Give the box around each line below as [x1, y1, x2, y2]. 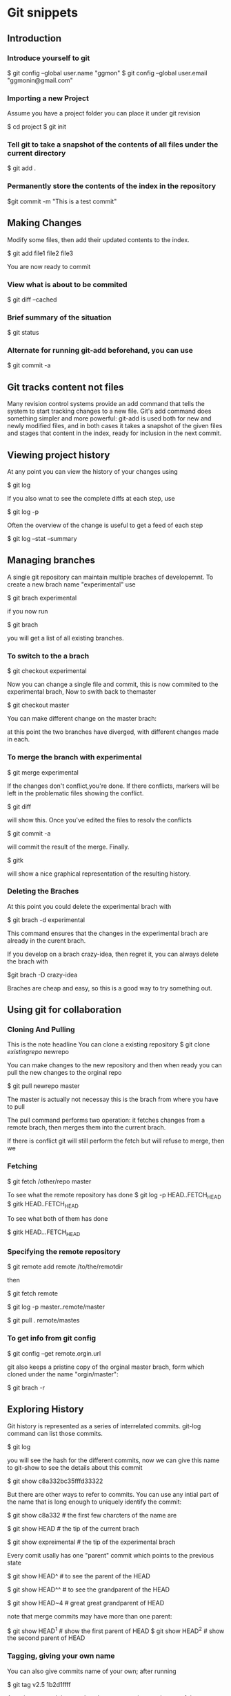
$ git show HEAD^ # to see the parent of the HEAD [7, 1571, 150, 1580]
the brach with [7, 957, 48, 966]
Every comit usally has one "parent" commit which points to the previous [7, 1551, 214, 1559]
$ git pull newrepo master [7, 1082, 81, 1090]
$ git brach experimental [7, 593, 77, 602]
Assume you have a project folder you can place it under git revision [7, 109, 201, 118]
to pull [7, 1103, 26, 1111]
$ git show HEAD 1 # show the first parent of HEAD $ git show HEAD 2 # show [7, 1625, 225, 1635]
